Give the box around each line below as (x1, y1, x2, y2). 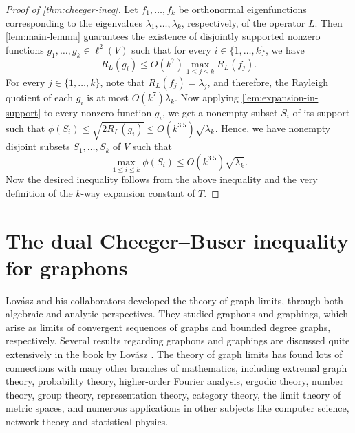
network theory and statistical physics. (6, 414, 169, 429)
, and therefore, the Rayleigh (207, 74, 329, 89)
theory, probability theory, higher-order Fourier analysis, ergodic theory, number (6, 374, 344, 388)
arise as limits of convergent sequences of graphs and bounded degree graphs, (6, 319, 331, 334)
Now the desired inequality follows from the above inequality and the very (6, 172, 318, 187)
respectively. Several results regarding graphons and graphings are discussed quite (6, 333, 350, 348)
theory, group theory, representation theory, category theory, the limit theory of (6, 387, 341, 401)
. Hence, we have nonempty (215, 120, 331, 135)
